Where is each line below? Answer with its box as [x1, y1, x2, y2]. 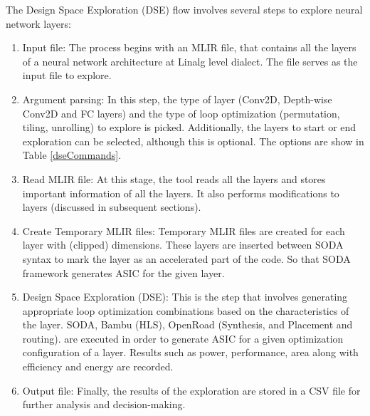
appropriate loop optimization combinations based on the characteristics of [22, 303, 349, 318]
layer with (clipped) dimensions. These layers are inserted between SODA [22, 237, 344, 252]
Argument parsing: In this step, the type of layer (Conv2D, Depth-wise [22, 91, 332, 106]
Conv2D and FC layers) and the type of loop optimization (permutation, [22, 105, 340, 120]
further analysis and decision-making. [22, 397, 186, 412]
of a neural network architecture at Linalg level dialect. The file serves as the [22, 53, 358, 68]
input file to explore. [22, 68, 112, 83]
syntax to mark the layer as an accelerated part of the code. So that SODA [22, 251, 351, 266]
